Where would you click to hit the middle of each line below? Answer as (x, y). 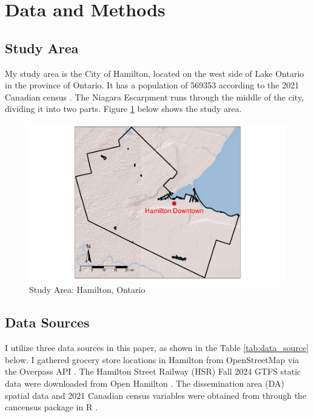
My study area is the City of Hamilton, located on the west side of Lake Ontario (155, 73)
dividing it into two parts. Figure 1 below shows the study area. (123, 109)
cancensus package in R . (51, 407)
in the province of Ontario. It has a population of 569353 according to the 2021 (152, 85)
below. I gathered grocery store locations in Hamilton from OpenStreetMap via (152, 359)
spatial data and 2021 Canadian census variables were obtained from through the (156, 395)
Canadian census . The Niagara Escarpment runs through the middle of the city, (155, 97)
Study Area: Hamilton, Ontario (87, 290)
